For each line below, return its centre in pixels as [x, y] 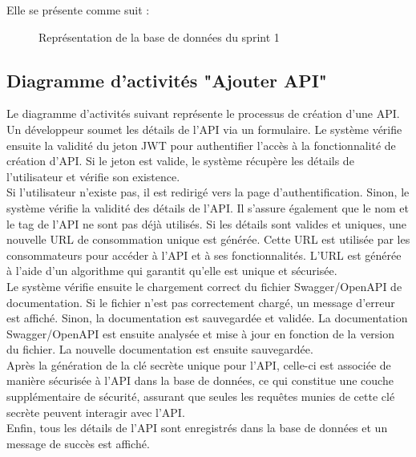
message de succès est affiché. [78, 443]
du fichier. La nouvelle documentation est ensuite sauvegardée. [160, 349]
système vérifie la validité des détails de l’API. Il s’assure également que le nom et [208, 207]
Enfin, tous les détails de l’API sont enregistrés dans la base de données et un [197, 428]
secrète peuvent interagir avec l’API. [96, 412]
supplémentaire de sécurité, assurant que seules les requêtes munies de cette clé [201, 396]
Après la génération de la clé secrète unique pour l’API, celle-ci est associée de [199, 364]
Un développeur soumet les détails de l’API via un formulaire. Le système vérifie [204, 129]
